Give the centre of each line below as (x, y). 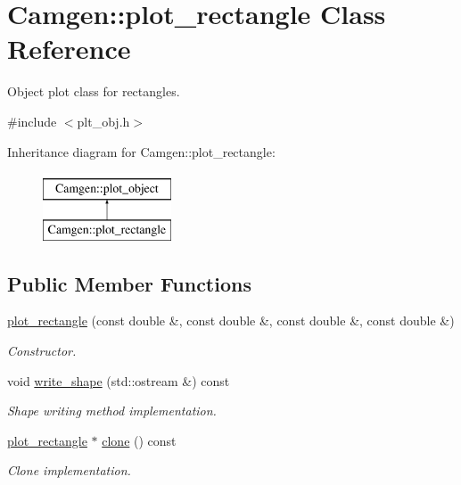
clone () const (139, 440)
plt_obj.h (103, 121)
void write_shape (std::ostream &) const (119, 380)
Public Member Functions (129, 283)
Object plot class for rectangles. (94, 91)
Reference (69, 49)
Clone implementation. (69, 470)
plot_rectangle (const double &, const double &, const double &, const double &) (231, 321)
